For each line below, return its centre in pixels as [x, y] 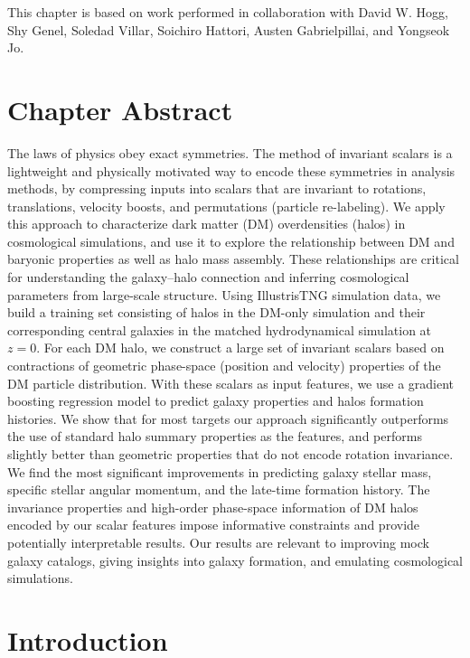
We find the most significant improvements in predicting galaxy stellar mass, [220, 471]
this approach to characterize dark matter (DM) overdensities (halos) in [207, 224]
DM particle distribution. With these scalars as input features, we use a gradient [231, 383]
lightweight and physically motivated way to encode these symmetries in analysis [231, 170]
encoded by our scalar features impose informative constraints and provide [214, 525]
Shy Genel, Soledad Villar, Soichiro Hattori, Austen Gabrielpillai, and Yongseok [229, 29]
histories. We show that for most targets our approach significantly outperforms [228, 418]
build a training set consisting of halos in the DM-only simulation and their [216, 312]
